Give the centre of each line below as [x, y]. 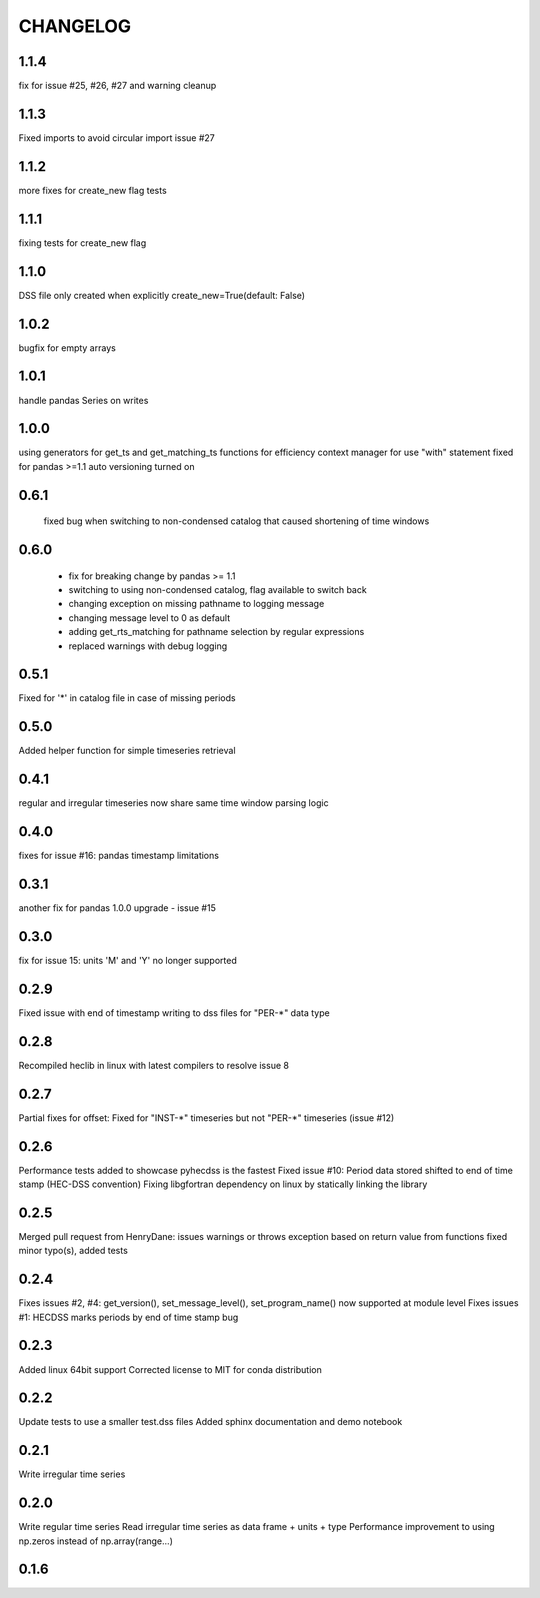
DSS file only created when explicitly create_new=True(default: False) [161, 295]
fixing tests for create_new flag [82, 242]
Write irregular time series [72, 1474]
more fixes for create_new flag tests [92, 190]
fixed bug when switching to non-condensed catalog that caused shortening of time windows [236, 521]
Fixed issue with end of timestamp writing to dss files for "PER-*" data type [174, 1012]
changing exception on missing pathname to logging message [196, 604]
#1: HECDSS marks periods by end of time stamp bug [128, 1317]
